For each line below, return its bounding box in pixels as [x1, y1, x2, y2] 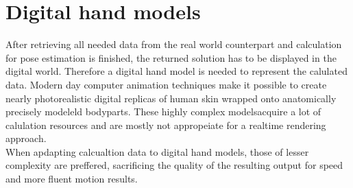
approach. [5, 131, 47, 145]
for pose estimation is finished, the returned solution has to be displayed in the [5, 50, 337, 64]
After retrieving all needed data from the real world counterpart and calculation [5, 37, 342, 51]
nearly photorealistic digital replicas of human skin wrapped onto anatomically [5, 91, 337, 105]
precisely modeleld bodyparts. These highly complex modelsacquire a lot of [5, 104, 321, 119]
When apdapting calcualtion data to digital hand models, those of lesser [5, 144, 309, 158]
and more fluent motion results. [5, 172, 138, 186]
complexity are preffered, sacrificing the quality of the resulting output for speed [5, 158, 343, 172]
